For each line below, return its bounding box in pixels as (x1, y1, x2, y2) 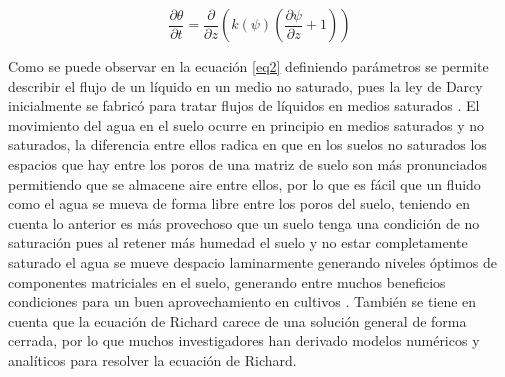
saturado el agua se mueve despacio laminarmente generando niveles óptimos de (8, 251, 497, 272)
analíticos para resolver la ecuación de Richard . (8, 349, 297, 370)
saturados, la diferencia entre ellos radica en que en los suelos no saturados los (8, 134, 487, 155)
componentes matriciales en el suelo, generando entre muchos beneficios (8, 271, 446, 292)
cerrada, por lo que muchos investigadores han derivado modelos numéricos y (8, 330, 480, 351)
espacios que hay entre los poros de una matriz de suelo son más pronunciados (8, 153, 488, 174)
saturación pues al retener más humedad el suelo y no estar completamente (8, 232, 468, 253)
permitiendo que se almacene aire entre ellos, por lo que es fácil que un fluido (8, 173, 481, 194)
